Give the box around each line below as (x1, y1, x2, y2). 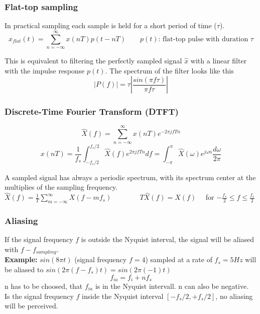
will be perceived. (5, 300, 58, 311)
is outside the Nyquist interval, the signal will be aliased (81, 234, 254, 245)
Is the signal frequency (5, 290, 74, 301)
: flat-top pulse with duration (158, 35, 248, 43)
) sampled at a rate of (145, 254, 212, 265)
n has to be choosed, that (5, 281, 83, 291)
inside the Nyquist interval (82, 290, 164, 301)
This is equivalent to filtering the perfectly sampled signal (5, 55, 182, 65)
